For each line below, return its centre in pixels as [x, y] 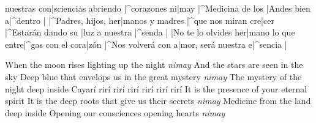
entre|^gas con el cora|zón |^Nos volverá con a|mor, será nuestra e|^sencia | [146, 44]
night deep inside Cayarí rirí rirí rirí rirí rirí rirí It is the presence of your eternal [156, 88]
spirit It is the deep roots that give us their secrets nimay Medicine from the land [158, 101]
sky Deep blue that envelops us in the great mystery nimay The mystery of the [153, 76]
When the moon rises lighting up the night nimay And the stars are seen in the [154, 65]
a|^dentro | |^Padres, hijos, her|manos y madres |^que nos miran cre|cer [140, 20]
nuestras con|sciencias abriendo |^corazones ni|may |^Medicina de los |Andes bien [158, 8]
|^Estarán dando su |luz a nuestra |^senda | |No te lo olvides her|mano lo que [150, 32]
